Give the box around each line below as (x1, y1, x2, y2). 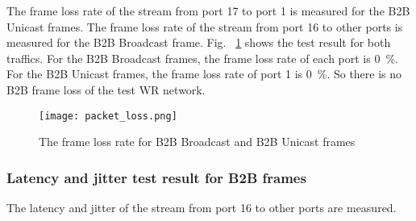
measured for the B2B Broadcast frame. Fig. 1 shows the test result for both (6, 34, 391, 51)
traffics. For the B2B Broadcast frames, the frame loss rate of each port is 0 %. (6, 49, 398, 66)
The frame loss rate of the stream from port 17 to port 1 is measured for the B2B (6, 2, 410, 19)
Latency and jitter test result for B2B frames (6, 167, 306, 187)
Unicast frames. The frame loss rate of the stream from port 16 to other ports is (6, 18, 403, 35)
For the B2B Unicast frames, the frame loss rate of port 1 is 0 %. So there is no (6, 65, 402, 82)
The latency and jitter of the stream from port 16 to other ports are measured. (6, 199, 397, 216)
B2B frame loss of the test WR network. (6, 81, 206, 98)
